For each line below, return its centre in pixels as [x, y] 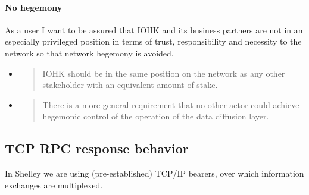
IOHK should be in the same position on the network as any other [164, 73]
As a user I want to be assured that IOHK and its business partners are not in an [154, 29]
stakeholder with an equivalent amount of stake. [130, 85]
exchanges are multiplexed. [54, 185]
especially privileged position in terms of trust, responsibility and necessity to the [153, 41]
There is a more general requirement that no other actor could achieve [171, 104]
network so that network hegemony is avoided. [89, 53]
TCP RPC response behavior [97, 148]
